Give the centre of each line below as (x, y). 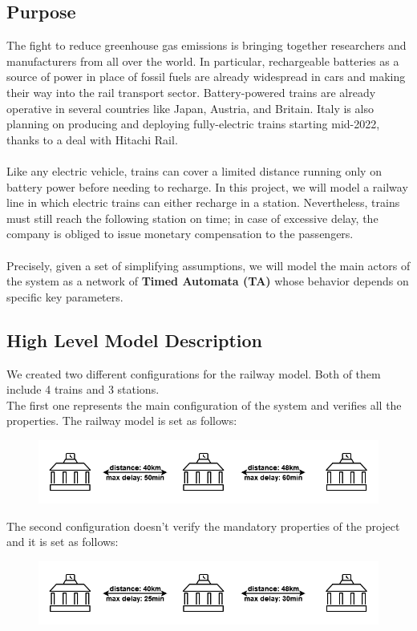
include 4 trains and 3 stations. (83, 389)
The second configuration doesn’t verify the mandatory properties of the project (203, 526)
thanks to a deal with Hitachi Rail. (92, 139)
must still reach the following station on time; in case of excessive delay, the (192, 218)
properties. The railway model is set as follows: (122, 421)
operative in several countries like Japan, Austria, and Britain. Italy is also (190, 108)
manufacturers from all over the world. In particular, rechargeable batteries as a (203, 61)
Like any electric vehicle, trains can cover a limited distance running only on (194, 170)
